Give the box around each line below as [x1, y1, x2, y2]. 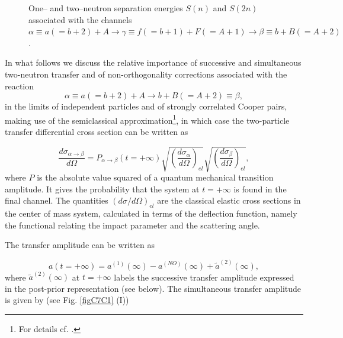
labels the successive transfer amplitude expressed [114, 271, 294, 283]
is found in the [233, 182, 287, 195]
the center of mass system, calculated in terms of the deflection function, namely [5, 207, 297, 220]
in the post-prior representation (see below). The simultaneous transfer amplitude [5, 282, 302, 294]
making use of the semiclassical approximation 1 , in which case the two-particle [5, 112, 290, 126]
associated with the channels [28, 13, 132, 25]
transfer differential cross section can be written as [5, 125, 188, 137]
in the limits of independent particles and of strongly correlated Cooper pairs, [5, 100, 287, 112]
